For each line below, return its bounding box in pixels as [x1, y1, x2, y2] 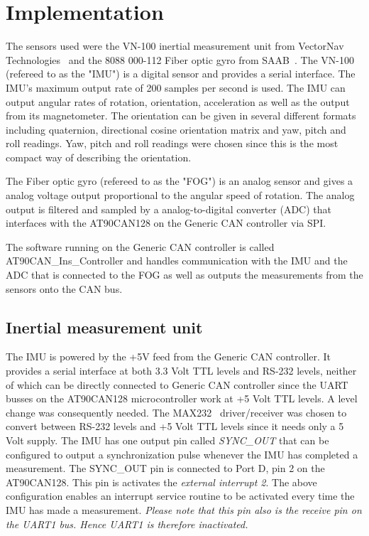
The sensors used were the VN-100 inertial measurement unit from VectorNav [6, 38, 344, 53]
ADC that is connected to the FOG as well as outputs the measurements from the [6, 267, 363, 282]
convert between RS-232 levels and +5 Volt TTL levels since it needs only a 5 [6, 419, 344, 434]
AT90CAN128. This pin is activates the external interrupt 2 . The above [6, 474, 317, 489]
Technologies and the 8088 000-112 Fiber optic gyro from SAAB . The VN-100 [6, 52, 354, 67]
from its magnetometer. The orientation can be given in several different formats [6, 108, 356, 123]
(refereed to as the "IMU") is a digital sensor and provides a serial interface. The [6, 66, 356, 81]
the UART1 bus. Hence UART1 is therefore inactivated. [6, 516, 248, 531]
